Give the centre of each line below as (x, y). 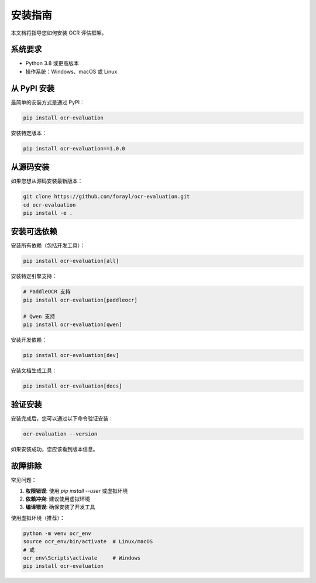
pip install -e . (48, 213)
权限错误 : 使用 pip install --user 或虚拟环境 (77, 491)
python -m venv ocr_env (57, 533)
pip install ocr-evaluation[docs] (73, 386)
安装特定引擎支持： (34, 276)
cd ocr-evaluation (49, 205)
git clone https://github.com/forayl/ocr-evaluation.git (107, 197)
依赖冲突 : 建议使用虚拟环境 (58, 499)
